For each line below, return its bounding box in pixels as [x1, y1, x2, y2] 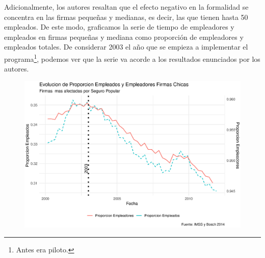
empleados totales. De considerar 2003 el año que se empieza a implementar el [4, 41, 248, 52]
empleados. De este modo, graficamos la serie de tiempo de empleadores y [4, 21, 234, 32]
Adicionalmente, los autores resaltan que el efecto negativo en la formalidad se [4, 2, 249, 12]
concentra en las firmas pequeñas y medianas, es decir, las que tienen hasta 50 [4, 11, 248, 22]
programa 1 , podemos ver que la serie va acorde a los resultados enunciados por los [4, 52, 260, 64]
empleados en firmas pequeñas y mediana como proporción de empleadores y [4, 31, 244, 42]
